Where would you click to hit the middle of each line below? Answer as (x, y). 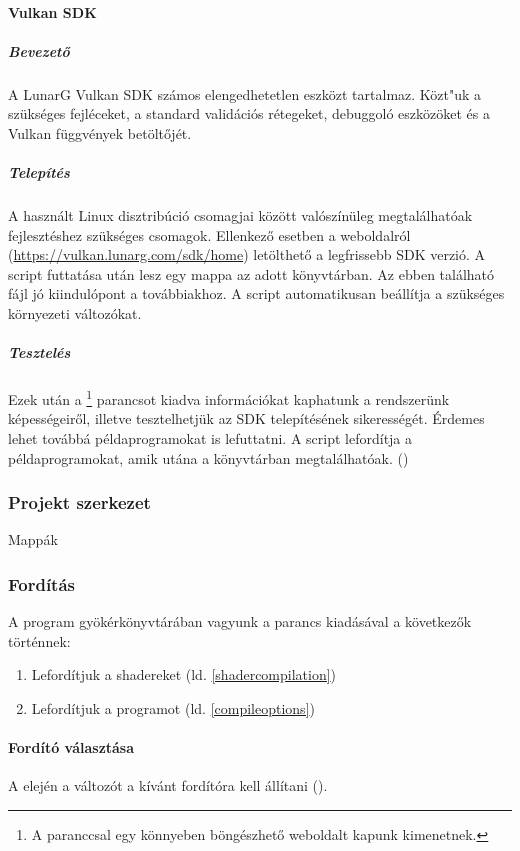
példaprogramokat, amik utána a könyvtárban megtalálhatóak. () (208, 457)
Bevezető (39, 50)
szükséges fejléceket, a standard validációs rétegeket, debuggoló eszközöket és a (249, 113)
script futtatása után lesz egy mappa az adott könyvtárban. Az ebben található (251, 273)
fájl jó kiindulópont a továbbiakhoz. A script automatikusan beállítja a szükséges (256, 293)
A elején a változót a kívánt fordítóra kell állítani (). (168, 785)
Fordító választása (71, 747)
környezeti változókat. (75, 313)
